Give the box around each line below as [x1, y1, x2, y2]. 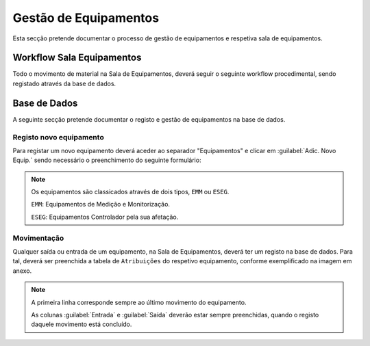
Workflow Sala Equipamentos [12, 52, 142, 64]
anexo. [12, 267, 32, 275]
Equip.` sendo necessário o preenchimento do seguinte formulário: [12, 156, 201, 164]
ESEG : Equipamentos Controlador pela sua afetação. [31, 213, 179, 221]
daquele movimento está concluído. [31, 320, 132, 328]
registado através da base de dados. [12, 79, 116, 88]
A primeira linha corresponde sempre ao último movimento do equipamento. [31, 298, 247, 306]
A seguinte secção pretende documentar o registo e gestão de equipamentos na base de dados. [12, 115, 286, 123]
